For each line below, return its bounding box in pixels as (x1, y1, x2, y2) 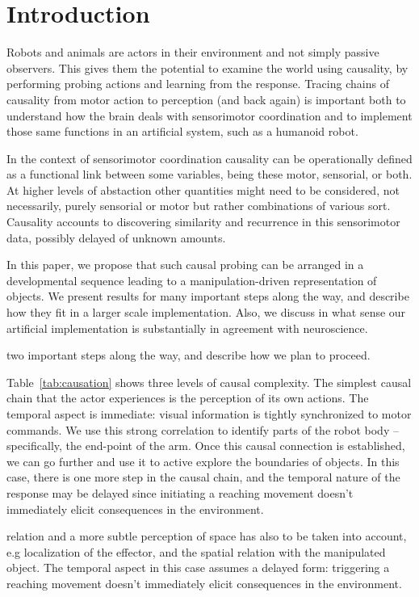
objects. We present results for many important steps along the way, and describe (6, 288, 409, 305)
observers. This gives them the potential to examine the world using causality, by (6, 59, 409, 76)
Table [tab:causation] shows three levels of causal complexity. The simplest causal (6, 373, 412, 390)
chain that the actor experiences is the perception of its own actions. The (6, 389, 369, 406)
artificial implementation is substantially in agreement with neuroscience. (6, 319, 368, 336)
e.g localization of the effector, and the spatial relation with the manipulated (6, 543, 386, 560)
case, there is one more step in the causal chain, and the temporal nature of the (6, 469, 400, 486)
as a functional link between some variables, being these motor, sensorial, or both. (6, 166, 413, 183)
